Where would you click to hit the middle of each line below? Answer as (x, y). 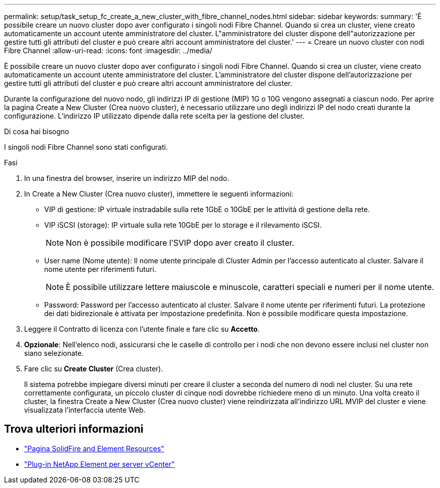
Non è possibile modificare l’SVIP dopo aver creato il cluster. (180, 243)
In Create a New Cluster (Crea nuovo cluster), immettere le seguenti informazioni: (159, 194)
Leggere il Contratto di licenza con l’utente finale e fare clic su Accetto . (142, 329)
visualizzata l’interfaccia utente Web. (85, 410)
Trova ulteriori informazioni (74, 429)
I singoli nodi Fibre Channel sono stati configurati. (86, 147)
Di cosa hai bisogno (37, 131)
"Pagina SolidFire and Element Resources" (94, 448)
